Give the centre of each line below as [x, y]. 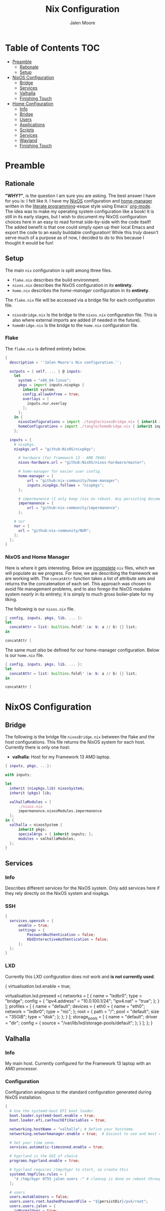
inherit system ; [39, 390]
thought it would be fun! [29, 242]
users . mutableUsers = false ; [39, 1197]
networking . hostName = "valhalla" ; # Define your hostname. [72, 1129]
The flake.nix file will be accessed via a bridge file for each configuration [80, 300]
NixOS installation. [24, 1097]
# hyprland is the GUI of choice [44, 1156]
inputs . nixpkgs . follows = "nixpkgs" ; [66, 485]
